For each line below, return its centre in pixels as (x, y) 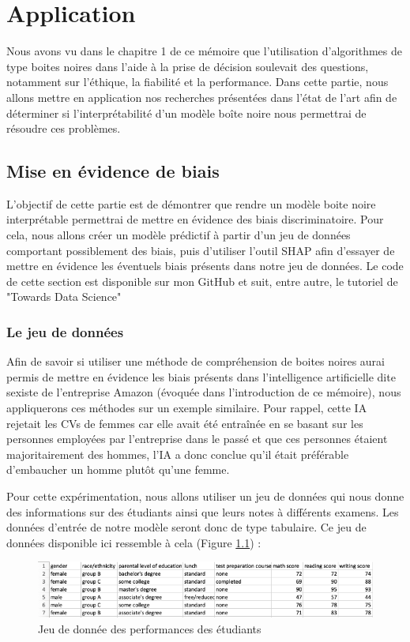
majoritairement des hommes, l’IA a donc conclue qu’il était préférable (178, 454)
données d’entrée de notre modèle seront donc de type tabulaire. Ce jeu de (186, 527)
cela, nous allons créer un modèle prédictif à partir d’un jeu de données (179, 235)
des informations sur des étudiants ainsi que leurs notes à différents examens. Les (203, 511)
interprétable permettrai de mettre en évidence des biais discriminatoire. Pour (195, 219)
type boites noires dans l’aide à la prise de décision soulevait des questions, (188, 66)
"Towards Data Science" (64, 297)
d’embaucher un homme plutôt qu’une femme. (118, 469)
